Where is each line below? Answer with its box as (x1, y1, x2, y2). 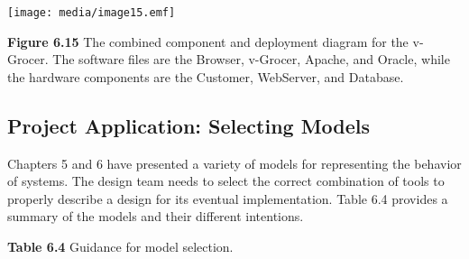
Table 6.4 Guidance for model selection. (7, 237, 234, 256)
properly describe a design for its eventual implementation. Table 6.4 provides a (7, 189, 448, 208)
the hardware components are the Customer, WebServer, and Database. (7, 67, 404, 86)
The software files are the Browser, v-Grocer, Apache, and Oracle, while (52, 50, 450, 69)
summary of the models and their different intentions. (7, 207, 304, 226)
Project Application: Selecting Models (7, 111, 371, 139)
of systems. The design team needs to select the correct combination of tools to (7, 171, 445, 190)
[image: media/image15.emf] (7, 6, 176, 19)
